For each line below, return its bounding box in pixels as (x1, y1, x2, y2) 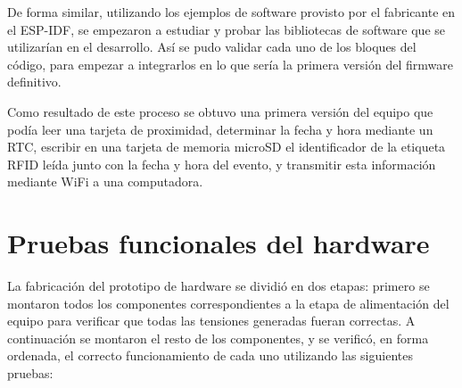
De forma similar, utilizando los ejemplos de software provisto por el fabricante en (7, 3, 456, 21)
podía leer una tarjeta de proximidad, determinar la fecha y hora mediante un (7, 120, 433, 138)
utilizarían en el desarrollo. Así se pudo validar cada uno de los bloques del (7, 37, 417, 56)
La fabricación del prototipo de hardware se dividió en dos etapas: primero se (7, 277, 430, 295)
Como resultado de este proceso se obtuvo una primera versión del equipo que (7, 102, 433, 120)
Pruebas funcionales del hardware (7, 225, 430, 261)
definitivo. (7, 72, 62, 91)
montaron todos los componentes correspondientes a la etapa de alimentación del (7, 293, 450, 312)
